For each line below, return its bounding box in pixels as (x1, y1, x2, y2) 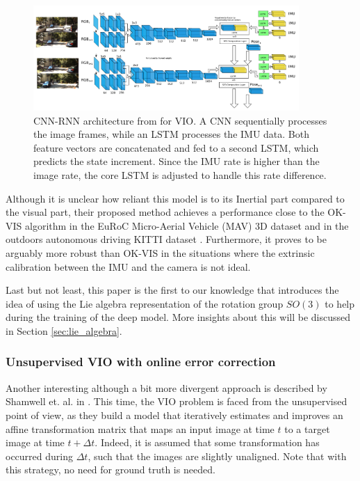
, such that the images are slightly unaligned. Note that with (88, 448, 347, 463)
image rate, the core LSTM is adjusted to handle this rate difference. (33, 168, 327, 182)
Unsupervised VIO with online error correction (6, 353, 276, 370)
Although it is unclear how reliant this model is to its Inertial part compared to (6, 191, 345, 205)
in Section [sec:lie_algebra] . (6, 323, 122, 338)
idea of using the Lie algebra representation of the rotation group (6, 296, 284, 310)
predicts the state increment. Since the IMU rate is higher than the (33, 154, 320, 168)
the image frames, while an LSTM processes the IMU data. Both (33, 127, 310, 141)
